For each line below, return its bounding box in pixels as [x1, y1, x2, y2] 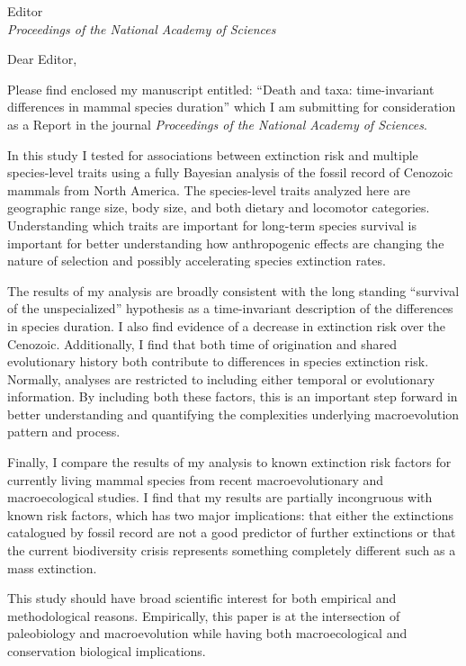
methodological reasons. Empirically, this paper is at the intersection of [7, 606, 400, 625]
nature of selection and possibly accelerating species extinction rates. [7, 251, 386, 270]
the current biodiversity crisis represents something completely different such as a [7, 541, 456, 560]
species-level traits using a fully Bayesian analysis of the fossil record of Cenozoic [7, 163, 453, 182]
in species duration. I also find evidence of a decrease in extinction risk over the [7, 316, 446, 335]
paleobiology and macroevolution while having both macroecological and [7, 624, 408, 643]
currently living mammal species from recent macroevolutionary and [7, 470, 384, 489]
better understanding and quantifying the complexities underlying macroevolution [7, 404, 460, 423]
